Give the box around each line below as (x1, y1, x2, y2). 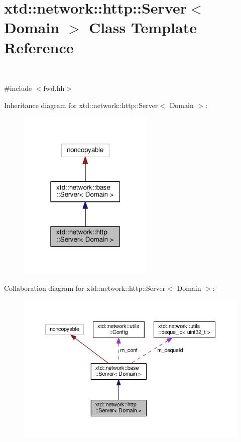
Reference (4, 37, 74, 57)
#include (4, 83, 32, 93)
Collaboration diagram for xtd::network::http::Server (4, 282, 166, 293)
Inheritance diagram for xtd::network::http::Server (4, 99, 158, 110)
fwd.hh (43, 83, 65, 93)
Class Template (88, 17, 197, 38)
